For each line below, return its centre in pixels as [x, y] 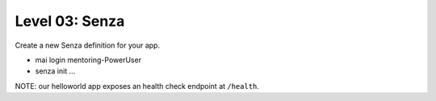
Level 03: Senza [70, 21]
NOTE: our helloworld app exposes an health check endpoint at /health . [137, 86]
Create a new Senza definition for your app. [88, 45]
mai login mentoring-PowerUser [88, 60]
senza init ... [55, 71]
